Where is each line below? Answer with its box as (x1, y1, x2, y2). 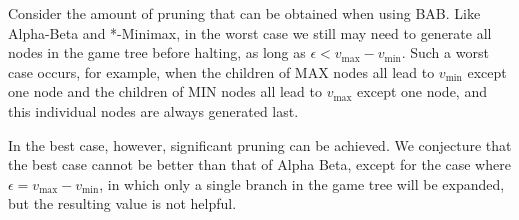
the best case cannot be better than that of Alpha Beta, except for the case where (8, 154, 511, 175)
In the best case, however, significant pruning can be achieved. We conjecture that (8, 134, 512, 155)
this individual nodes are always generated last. (8, 100, 299, 121)
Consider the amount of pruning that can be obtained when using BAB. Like (8, 3, 481, 23)
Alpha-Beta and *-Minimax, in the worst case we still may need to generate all (8, 22, 492, 43)
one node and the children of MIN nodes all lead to (8, 81, 322, 102)
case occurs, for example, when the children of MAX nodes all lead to (8, 61, 435, 82)
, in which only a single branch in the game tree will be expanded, (99, 173, 505, 194)
